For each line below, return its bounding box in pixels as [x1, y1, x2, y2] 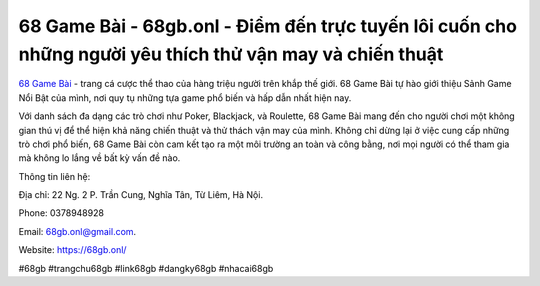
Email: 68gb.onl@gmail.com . [18, 225, 137, 237]
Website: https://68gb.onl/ [18, 244, 127, 256]
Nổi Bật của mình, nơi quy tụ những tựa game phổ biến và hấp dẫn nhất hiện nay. [18, 91, 352, 104]
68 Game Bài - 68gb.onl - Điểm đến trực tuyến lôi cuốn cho [18, 15, 517, 37]
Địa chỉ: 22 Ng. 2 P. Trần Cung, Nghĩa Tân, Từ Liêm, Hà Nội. [18, 189, 264, 201]
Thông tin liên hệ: [18, 170, 91, 182]
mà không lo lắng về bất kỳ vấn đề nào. [18, 152, 181, 164]
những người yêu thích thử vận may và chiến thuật [18, 43, 444, 65]
